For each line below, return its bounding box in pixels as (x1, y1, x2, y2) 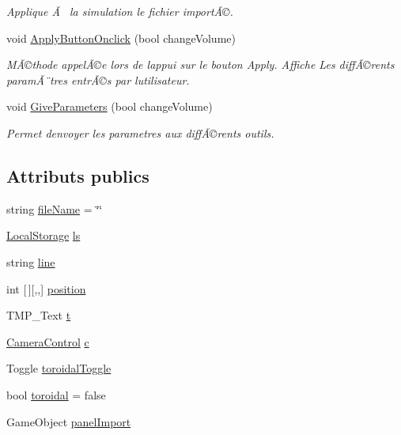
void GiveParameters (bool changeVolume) (6, 98, 213, 115)
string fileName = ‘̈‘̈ (6, 200, 103, 217)
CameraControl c (6, 333, 89, 350)
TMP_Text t (6, 307, 71, 323)
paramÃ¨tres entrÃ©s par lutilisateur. (6, 71, 190, 88)
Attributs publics (6, 163, 149, 187)
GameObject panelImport (6, 413, 131, 429)
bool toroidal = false (6, 386, 106, 403)
